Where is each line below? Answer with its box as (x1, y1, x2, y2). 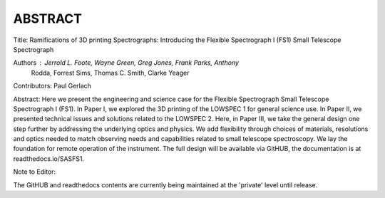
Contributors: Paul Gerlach (13, 82, 92, 90)
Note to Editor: (13, 167, 56, 176)
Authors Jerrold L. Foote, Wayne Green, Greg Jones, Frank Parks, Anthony (13, 58, 239, 67)
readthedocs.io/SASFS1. (13, 154, 85, 163)
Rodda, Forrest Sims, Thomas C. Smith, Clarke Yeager (31, 68, 190, 77)
